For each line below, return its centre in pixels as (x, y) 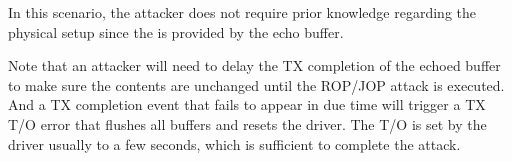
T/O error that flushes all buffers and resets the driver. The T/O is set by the (247, 123)
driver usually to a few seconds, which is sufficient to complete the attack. (234, 143)
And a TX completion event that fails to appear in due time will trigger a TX (247, 104)
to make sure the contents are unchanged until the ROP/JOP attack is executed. (256, 84)
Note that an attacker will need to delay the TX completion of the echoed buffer (254, 65)
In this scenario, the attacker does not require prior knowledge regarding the (242, 12)
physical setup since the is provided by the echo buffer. (176, 31)
